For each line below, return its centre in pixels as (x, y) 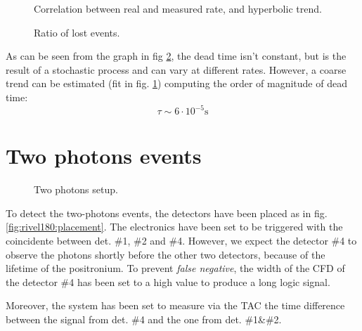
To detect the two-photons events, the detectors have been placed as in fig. (167, 213)
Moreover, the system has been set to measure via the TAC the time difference (175, 305)
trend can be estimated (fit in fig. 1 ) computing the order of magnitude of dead (176, 83)
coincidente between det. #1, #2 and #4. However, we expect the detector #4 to (181, 240)
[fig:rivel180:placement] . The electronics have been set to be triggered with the (174, 227)
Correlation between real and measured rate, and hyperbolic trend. (178, 8)
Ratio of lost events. (77, 32)
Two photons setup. (76, 189)
